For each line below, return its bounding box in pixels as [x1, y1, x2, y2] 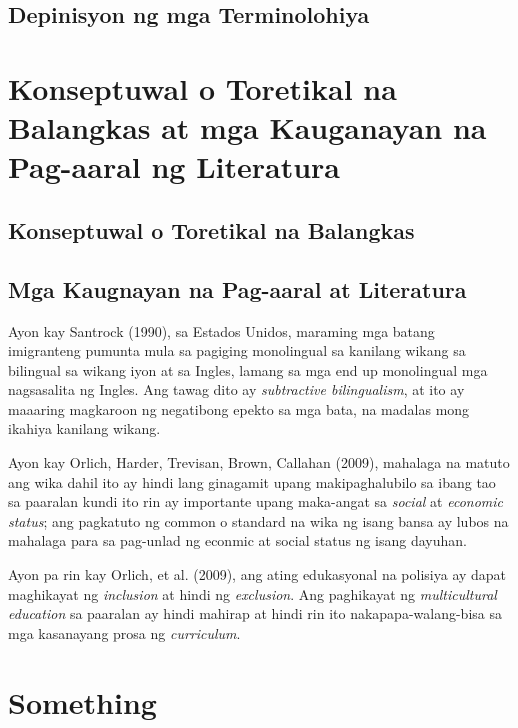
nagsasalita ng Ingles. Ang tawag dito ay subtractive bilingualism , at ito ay [8, 379, 465, 400]
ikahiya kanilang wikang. [8, 418, 161, 439]
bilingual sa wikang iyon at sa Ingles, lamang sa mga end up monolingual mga [8, 359, 488, 380]
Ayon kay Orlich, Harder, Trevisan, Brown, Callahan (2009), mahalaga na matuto [8, 452, 510, 473]
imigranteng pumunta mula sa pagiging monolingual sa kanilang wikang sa [8, 340, 466, 361]
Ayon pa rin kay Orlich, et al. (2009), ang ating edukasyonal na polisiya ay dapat [8, 564, 507, 585]
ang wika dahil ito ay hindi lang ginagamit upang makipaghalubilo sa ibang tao [8, 471, 496, 492]
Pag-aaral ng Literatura [8, 146, 341, 187]
